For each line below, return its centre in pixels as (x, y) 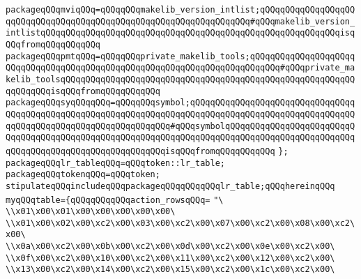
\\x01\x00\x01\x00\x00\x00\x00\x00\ (91, 212)
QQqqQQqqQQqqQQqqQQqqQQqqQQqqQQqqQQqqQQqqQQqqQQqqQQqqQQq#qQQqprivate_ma (180, 68)
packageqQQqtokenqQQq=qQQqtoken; (83, 175)
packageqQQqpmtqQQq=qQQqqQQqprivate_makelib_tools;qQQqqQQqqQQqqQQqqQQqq (180, 56)
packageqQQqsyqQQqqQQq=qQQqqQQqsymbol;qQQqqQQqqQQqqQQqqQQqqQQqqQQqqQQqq (180, 103)
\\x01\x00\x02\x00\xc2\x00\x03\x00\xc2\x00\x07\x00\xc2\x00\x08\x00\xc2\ (180, 223)
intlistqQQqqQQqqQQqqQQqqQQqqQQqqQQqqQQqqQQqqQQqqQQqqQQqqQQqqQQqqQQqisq (180, 33)
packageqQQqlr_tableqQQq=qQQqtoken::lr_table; (115, 163)
